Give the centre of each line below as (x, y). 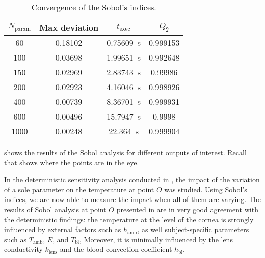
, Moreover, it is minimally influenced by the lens (156, 239)
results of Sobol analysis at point (55, 209)
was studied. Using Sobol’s (206, 189)
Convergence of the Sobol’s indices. (94, 7)
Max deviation (69, 27)
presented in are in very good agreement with (187, 209)
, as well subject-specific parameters (193, 229)
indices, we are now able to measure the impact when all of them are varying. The (132, 199)
